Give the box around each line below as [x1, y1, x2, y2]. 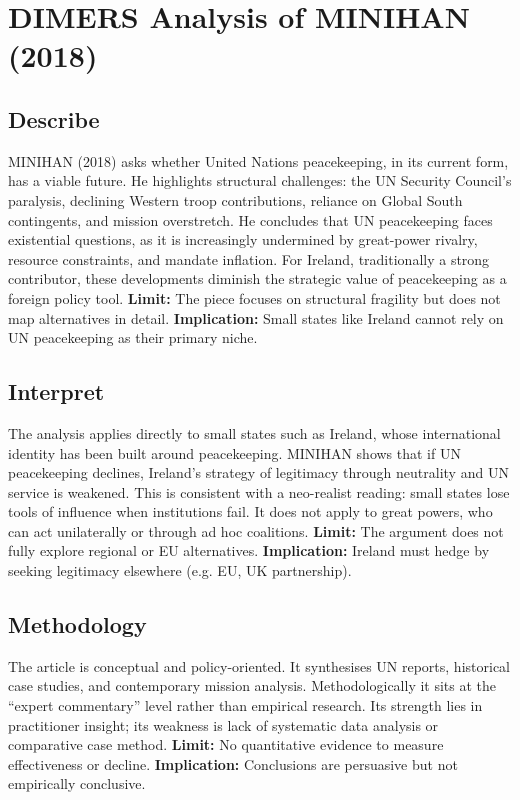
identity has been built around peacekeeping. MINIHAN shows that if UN [8, 442, 461, 463]
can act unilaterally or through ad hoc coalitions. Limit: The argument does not [8, 520, 504, 541]
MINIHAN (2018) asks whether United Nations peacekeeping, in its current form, [8, 150, 509, 171]
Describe [8, 103, 100, 134]
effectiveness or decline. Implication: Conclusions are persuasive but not [8, 753, 458, 774]
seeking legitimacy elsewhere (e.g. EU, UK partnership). [8, 560, 352, 581]
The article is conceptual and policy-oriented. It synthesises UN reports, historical [8, 655, 510, 676]
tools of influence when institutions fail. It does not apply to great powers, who [8, 501, 493, 522]
